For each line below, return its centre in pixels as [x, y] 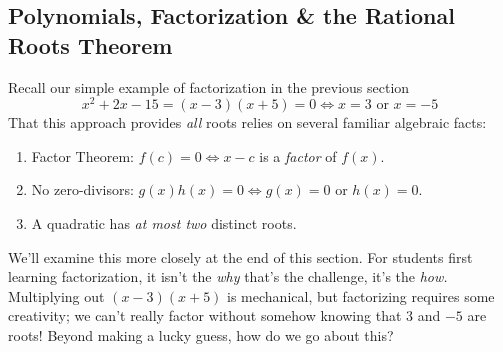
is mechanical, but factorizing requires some [361, 295]
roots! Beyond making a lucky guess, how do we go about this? [201, 335]
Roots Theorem [90, 44]
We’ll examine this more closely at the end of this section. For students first [240, 256]
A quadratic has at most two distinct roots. [164, 223]
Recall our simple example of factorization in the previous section [209, 86]
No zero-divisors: [82, 189]
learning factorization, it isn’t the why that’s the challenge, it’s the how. [228, 276]
